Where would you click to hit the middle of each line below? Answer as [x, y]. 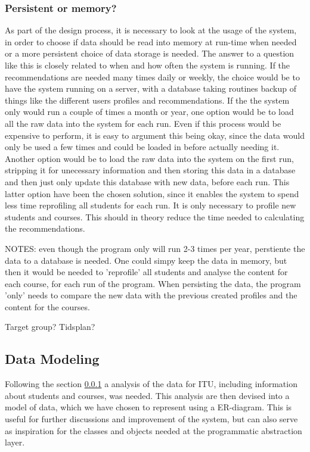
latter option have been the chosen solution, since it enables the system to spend [152, 193]
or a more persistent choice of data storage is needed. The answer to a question [150, 53]
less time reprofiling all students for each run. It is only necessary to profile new [151, 205]
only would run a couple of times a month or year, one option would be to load [149, 112]
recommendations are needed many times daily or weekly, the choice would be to [152, 77]
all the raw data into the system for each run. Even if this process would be [143, 123]
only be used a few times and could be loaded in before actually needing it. [142, 147]
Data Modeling [52, 359]
